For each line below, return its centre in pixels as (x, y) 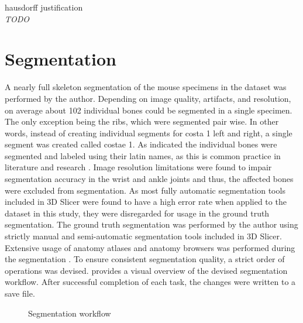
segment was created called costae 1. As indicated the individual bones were (141, 144)
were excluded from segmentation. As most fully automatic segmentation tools (145, 190)
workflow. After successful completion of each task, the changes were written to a (150, 282)
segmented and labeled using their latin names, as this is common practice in (143, 155)
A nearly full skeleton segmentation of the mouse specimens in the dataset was (146, 87)
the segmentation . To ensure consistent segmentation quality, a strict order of (145, 259)
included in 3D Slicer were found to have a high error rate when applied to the (146, 202)
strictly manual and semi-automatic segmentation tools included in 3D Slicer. (143, 236)
